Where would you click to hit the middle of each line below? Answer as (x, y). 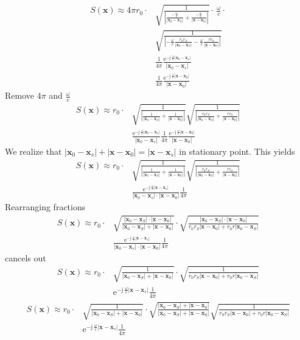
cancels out (26, 257)
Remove (20, 95)
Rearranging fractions (45, 207)
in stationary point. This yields (237, 151)
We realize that (33, 151)
